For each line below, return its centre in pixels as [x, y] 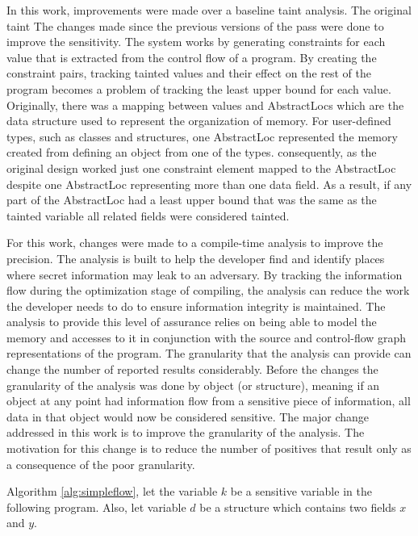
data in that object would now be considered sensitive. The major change [188, 416]
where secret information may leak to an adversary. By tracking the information [205, 274]
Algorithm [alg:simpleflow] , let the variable [112, 491]
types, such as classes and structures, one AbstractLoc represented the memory [202, 136]
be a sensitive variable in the [301, 491]
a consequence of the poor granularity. [101, 464]
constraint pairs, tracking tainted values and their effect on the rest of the [189, 73]
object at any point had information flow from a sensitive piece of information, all [209, 401]
